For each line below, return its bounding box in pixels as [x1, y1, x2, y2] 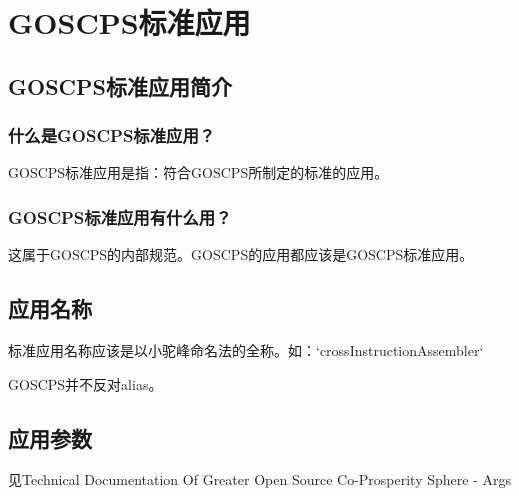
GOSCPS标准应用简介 [8, 70, 232, 101]
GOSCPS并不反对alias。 [8, 373, 163, 394]
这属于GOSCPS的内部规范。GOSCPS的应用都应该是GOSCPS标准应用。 [8, 244, 474, 265]
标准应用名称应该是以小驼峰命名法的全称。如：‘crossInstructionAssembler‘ [8, 339, 484, 360]
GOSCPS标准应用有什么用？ [8, 204, 232, 229]
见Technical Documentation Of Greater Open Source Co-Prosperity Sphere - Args [8, 469, 511, 490]
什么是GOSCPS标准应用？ [8, 123, 216, 148]
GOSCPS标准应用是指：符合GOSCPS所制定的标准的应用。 [8, 162, 389, 183]
